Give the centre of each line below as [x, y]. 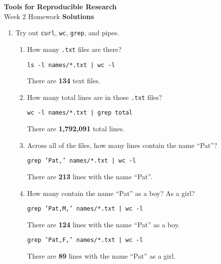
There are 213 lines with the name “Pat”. [90, 176]
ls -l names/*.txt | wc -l [71, 65]
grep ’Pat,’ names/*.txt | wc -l [82, 161]
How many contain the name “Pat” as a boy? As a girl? [111, 193]
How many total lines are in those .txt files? [95, 97]
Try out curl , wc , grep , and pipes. [67, 33]
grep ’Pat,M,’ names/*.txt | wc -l [85, 209]
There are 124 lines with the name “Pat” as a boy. [103, 224]
